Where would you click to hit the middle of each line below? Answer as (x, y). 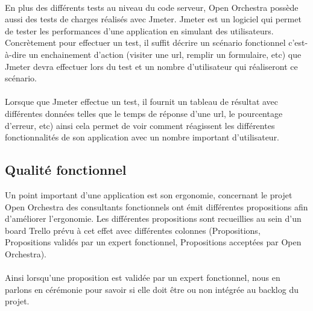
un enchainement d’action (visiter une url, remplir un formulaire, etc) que (165, 54)
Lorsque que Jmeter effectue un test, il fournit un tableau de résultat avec (142, 102)
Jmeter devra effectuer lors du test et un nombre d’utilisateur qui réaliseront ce (151, 66)
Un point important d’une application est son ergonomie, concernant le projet (149, 194)
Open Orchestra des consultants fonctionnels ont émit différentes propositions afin (156, 206)
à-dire (16, 54)
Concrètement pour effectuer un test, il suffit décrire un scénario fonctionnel (145, 42)
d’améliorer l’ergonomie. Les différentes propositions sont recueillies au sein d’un (153, 218)
